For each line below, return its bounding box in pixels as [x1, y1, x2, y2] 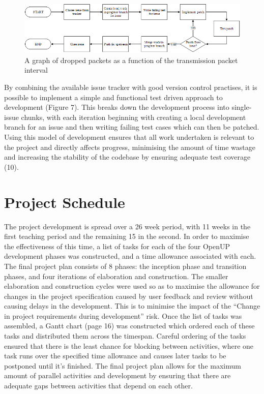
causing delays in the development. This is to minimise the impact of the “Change [4, 300, 260, 311]
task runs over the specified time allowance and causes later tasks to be [4, 350, 226, 361]
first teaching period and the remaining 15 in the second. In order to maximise [4, 231, 249, 241]
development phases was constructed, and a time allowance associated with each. [4, 251, 256, 261]
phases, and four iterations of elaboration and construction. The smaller [4, 270, 228, 281]
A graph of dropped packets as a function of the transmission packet [24, 54, 238, 65]
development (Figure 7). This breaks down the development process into [4, 102, 229, 112]
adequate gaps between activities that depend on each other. [4, 380, 193, 391]
